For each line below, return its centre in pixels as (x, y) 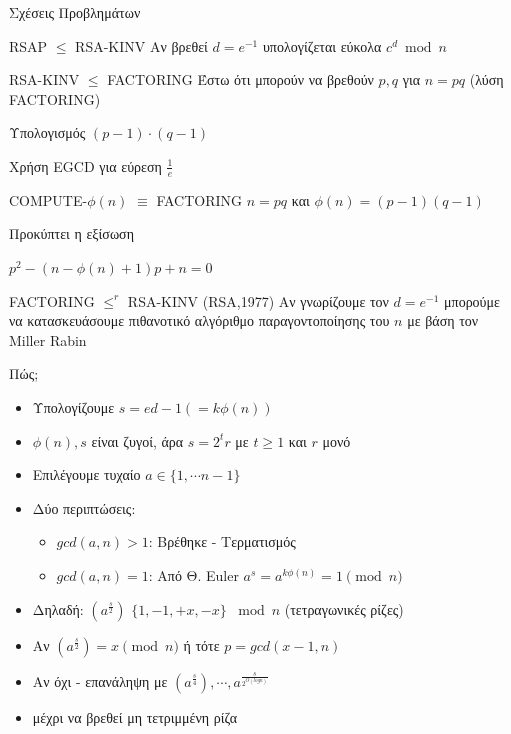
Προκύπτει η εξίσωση (71, 233)
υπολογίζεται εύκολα (322, 45)
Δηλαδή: (58, 608)
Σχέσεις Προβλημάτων (75, 12)
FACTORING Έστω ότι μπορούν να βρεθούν (240, 79)
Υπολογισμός (47, 132)
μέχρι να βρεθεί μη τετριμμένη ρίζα (135, 717)
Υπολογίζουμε (73, 406)
